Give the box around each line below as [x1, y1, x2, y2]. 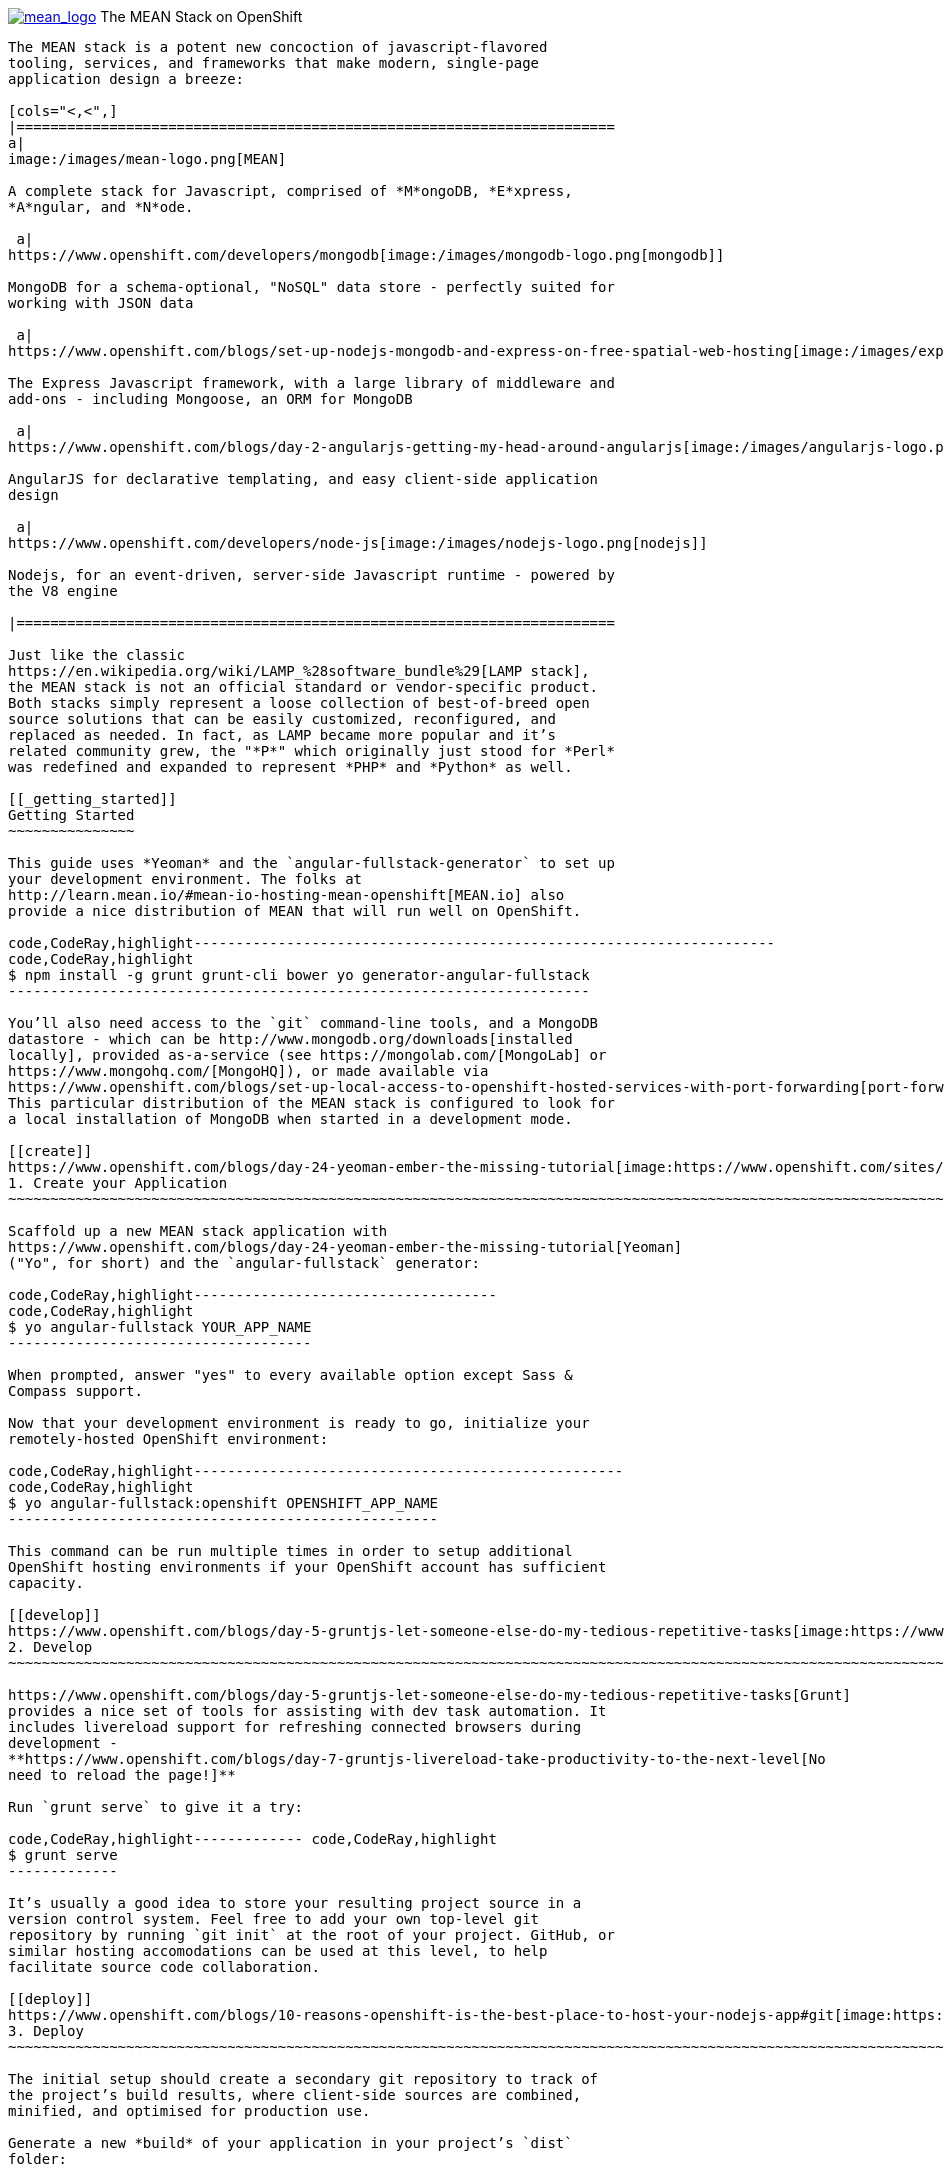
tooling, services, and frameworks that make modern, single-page [8, 55, 540, 71]
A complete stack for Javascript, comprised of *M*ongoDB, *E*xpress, [8, 183, 573, 199]
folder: [8, 2151, 68, 2167]
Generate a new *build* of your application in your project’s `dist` [8, 2135, 573, 2151]
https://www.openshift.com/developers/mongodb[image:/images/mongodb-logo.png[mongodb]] [8, 247, 725, 263]
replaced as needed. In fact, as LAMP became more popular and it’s [8, 727, 556, 743]
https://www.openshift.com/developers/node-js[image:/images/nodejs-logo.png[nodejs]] [8, 535, 708, 551]
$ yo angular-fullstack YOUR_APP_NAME [8, 1319, 312, 1335]
